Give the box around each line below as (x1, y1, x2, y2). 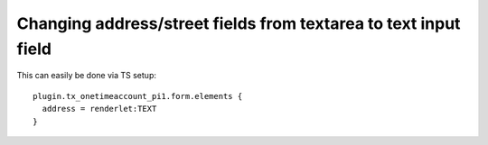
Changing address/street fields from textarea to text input (16, 14, 461, 33)
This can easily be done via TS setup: (16, 70, 157, 81)
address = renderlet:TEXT (42, 104, 157, 114)
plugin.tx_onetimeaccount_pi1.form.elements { (33, 91, 243, 101)
